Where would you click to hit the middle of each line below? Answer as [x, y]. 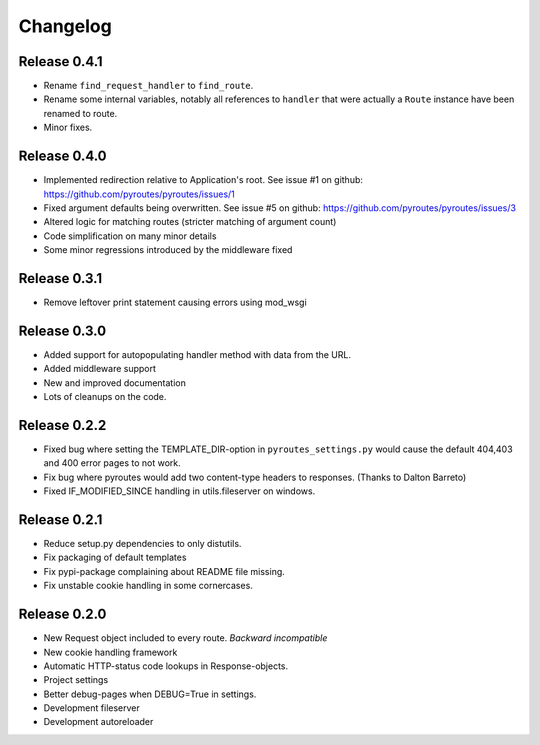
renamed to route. [80, 113]
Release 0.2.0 [62, 614]
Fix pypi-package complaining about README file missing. [164, 571]
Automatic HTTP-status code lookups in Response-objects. [166, 666]
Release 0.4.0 [62, 156]
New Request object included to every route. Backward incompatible [185, 638]
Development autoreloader [98, 722]
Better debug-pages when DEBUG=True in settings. [150, 694]
